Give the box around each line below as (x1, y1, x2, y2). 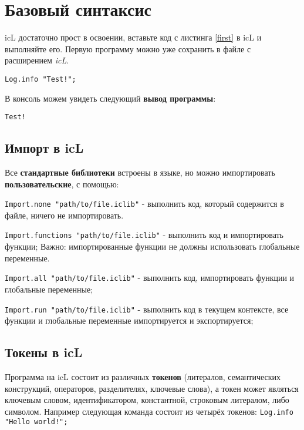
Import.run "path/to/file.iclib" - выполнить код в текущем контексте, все (5, 303, 289, 315)
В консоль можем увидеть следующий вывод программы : (5, 92, 216, 104)
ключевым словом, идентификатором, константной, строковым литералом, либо (5, 394, 289, 406)
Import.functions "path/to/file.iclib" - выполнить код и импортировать (5, 229, 283, 241)
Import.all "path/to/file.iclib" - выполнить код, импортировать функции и (5, 271, 295, 284)
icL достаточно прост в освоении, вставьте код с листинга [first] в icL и (5, 31, 262, 43)
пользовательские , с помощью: (5, 177, 119, 190)
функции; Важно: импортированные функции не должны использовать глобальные (5, 240, 300, 253)
